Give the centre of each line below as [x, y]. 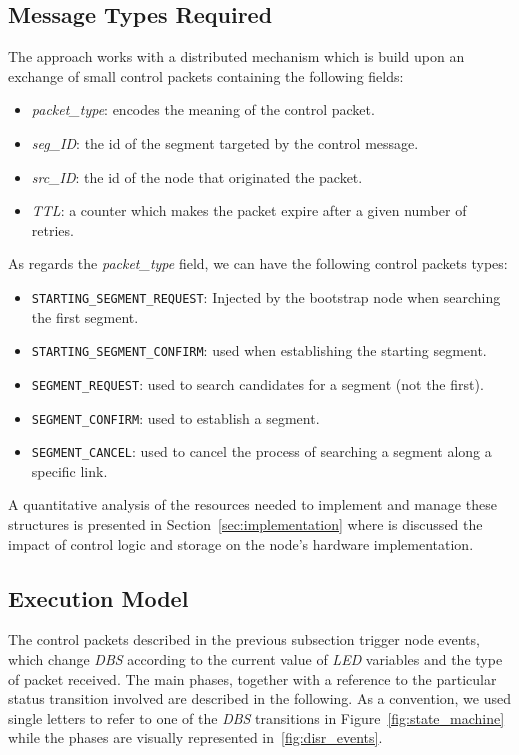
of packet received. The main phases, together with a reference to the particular [252, 678]
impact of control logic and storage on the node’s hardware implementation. [241, 543]
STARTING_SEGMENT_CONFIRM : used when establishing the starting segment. [259, 350]
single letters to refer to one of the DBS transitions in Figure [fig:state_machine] [256, 717]
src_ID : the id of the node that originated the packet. [197, 176]
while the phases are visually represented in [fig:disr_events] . [195, 737]
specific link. [69, 470]
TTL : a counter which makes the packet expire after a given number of [249, 210]
